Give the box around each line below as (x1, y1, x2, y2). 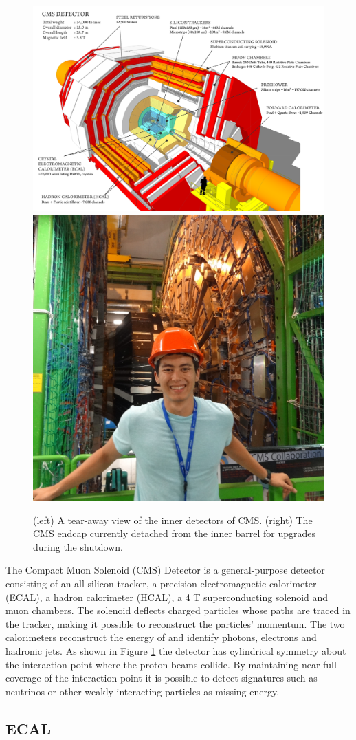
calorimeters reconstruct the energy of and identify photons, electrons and (5, 630, 317, 644)
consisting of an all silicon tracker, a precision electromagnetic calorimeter (5, 576, 317, 591)
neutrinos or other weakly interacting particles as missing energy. (5, 684, 280, 698)
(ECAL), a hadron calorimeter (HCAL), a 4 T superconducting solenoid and (5, 589, 329, 604)
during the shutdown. (33, 539, 123, 554)
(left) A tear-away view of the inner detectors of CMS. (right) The (33, 512, 313, 527)
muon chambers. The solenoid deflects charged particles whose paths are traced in (5, 603, 351, 618)
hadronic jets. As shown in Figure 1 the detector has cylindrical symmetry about (5, 644, 346, 658)
